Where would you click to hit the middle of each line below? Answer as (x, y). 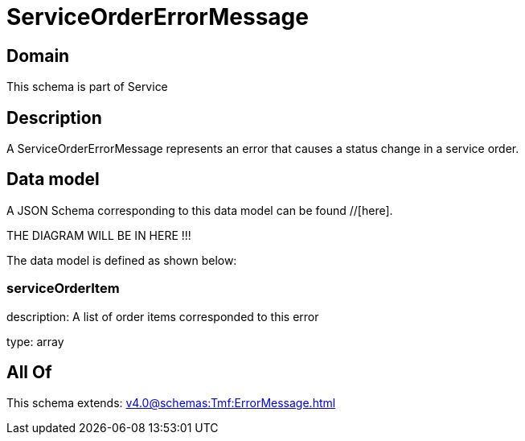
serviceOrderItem (63, 289)
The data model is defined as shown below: (122, 260)
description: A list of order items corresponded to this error (163, 316)
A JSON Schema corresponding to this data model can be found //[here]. (200, 210)
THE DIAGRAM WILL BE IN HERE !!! (99, 235)
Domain (38, 56)
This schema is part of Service (87, 87)
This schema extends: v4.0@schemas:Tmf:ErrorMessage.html (171, 403)
